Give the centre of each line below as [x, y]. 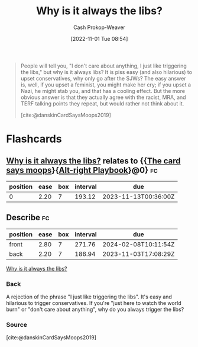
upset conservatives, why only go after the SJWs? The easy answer [103, 78]
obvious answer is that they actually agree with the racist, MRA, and [103, 97]
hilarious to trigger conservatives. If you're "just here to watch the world [94, 303]
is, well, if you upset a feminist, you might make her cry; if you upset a [106, 85]
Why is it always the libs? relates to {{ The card [94, 161]
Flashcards [34, 139]
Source [17, 324]
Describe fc [28, 218]
